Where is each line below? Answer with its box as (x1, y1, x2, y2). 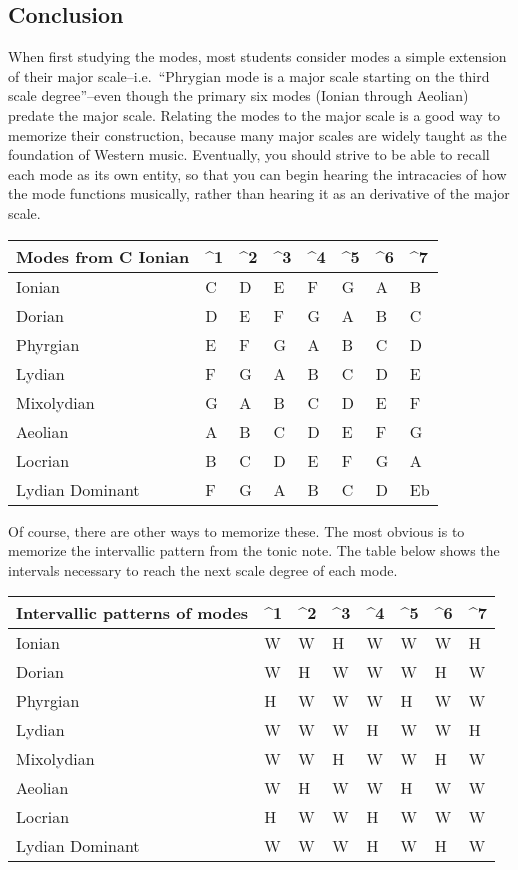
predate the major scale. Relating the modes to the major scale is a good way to (8, 104, 501, 125)
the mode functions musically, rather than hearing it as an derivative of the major (8, 183, 510, 204)
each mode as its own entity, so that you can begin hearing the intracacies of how (8, 163, 507, 184)
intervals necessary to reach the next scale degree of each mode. (8, 559, 398, 580)
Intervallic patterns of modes (16, 601, 249, 625)
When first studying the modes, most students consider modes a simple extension (8, 46, 507, 67)
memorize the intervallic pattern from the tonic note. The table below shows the (8, 540, 500, 561)
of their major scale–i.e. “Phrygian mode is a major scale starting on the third (8, 65, 490, 86)
